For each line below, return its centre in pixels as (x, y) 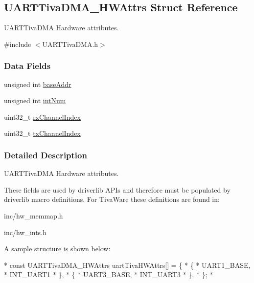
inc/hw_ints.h (25, 232)
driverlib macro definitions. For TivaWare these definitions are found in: (112, 199)
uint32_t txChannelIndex (42, 133)
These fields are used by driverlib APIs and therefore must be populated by (117, 189)
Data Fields (27, 66)
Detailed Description (46, 155)
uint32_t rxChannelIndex (42, 117)
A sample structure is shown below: (57, 249)
